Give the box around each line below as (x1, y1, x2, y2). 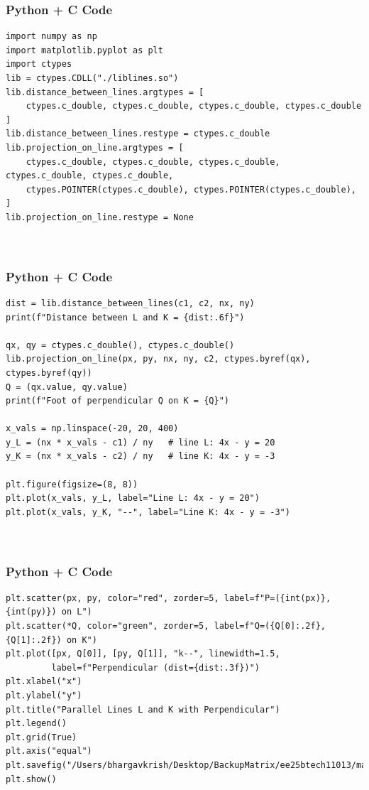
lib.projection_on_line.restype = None (6, 212, 194, 222)
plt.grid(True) (6, 732, 77, 742)
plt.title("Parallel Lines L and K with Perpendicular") (6, 704, 280, 715)
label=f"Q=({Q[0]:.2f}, (214, 621, 326, 632)
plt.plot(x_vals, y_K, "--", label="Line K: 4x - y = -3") (6, 507, 290, 517)
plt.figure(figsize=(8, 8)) (6, 479, 138, 489)
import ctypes (6, 59, 72, 70)
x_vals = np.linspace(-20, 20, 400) (6, 423, 179, 434)
